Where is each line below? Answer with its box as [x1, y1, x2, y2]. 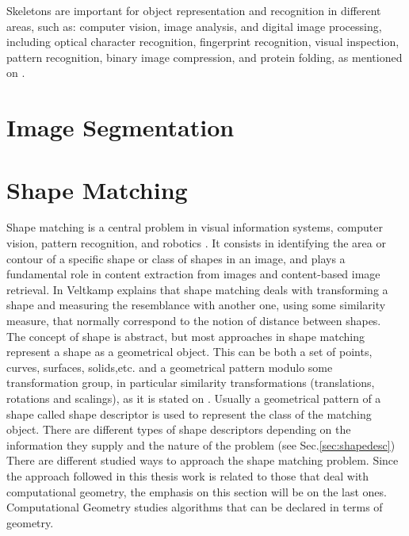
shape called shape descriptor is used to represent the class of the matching [6, 405, 372, 422]
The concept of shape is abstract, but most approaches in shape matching [6, 327, 365, 344]
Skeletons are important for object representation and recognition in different [6, 2, 381, 18]
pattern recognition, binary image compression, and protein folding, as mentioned [6, 48, 403, 65]
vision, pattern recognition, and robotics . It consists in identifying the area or [6, 235, 386, 251]
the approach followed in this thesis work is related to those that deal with [6, 467, 369, 484]
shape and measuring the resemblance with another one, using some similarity [6, 297, 386, 313]
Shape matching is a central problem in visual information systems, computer [6, 219, 383, 235]
